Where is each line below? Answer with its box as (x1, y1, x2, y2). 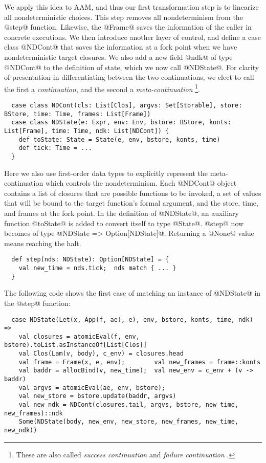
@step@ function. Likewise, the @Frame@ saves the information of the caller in (4, 21, 252, 32)
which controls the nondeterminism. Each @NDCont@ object (45, 178, 237, 188)
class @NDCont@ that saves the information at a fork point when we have (4, 41, 237, 52)
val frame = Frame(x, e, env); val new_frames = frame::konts (18, 358, 261, 366)
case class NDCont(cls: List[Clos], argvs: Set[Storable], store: (11, 102, 242, 109)
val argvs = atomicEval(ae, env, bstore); (18, 384, 165, 391)
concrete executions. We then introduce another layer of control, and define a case (4, 31, 261, 42)
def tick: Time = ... (18, 144, 92, 152)
